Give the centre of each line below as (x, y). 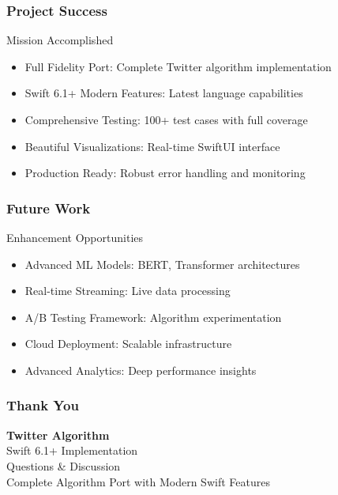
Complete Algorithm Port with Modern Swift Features (138, 481)
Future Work (49, 208)
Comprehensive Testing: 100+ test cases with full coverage (166, 119)
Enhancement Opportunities (75, 237)
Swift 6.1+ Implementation (72, 450)
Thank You (43, 405)
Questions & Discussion (64, 465)
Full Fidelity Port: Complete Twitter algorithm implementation (178, 66)
